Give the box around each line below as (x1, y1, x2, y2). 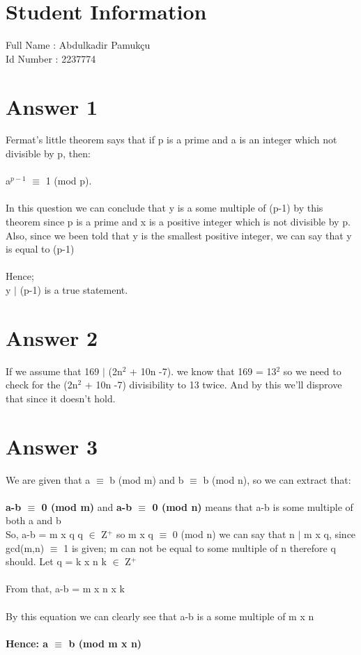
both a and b (6, 513, 61, 528)
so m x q (116, 526, 153, 541)
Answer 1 (6, 92, 98, 120)
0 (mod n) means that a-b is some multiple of (152, 499, 353, 514)
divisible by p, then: (6, 146, 91, 161)
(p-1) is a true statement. (20, 282, 128, 297)
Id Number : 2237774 (6, 51, 96, 65)
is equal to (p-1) (6, 242, 75, 256)
